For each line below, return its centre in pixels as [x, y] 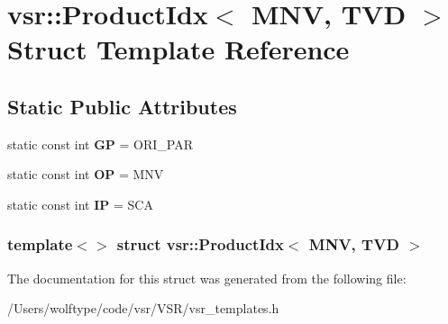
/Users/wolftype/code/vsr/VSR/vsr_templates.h [143, 308]
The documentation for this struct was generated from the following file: [207, 278]
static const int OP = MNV [86, 174]
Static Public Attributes [122, 106]
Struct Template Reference [178, 49]
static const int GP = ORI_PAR [101, 144]
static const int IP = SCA [80, 204]
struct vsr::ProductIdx [200, 244]
